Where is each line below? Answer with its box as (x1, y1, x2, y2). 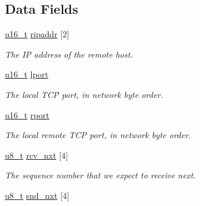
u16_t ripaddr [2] (5, 28, 70, 40)
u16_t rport (5, 108, 50, 121)
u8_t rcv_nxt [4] (5, 148, 68, 161)
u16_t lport (5, 68, 49, 80)
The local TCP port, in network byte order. (5, 88, 163, 100)
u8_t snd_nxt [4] (5, 189, 70, 201)
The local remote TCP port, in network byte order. (5, 129, 191, 141)
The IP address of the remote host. (5, 47, 133, 60)
